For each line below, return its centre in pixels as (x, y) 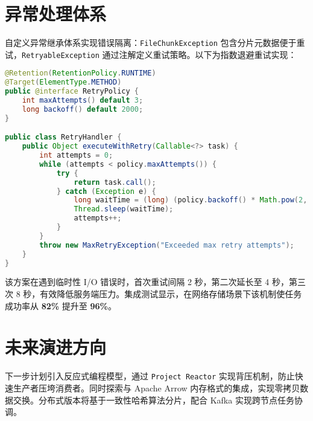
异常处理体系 (56, 14)
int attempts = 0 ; (76, 156)
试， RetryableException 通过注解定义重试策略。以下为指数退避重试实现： (151, 54)
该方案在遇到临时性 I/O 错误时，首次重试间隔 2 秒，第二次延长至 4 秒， (147, 282)
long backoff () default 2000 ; (83, 109)
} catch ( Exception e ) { (106, 191)
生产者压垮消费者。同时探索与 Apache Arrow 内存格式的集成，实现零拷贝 (156, 388)
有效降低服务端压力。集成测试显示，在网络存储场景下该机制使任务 (171, 294)
